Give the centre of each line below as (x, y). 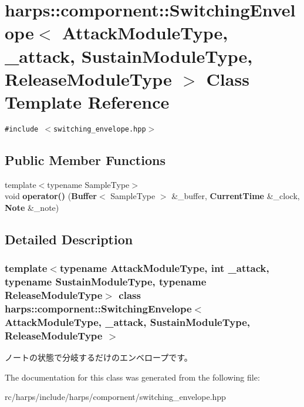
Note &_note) (32, 207)
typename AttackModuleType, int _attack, (164, 268)
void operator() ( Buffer (51, 196)
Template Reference (87, 101)
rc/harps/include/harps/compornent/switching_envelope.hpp (115, 397)
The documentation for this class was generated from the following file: (132, 377)
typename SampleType (88, 184)
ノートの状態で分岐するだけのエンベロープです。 (99, 357)
